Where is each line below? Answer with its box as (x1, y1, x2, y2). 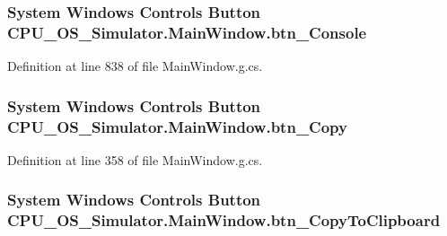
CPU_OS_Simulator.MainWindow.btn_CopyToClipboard (7, 209, 441, 232)
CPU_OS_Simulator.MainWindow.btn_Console (7, 21, 367, 43)
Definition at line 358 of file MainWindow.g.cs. (7, 150, 263, 169)
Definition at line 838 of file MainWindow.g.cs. (7, 57, 263, 75)
